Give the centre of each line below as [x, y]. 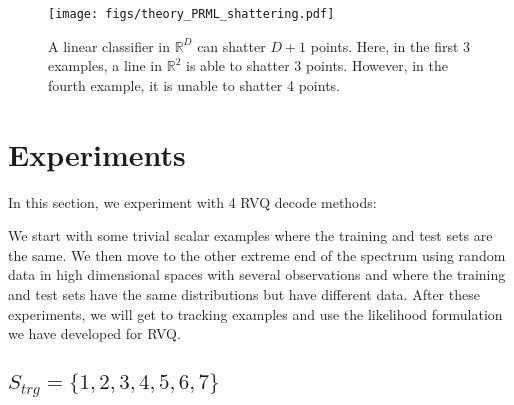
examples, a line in [105, 65]
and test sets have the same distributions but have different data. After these [244, 293]
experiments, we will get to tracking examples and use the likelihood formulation [255, 313]
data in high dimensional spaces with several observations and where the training [257, 274]
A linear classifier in [109, 45]
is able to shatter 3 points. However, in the [316, 65]
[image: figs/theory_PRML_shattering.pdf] [191, 14]
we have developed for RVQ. [94, 333]
